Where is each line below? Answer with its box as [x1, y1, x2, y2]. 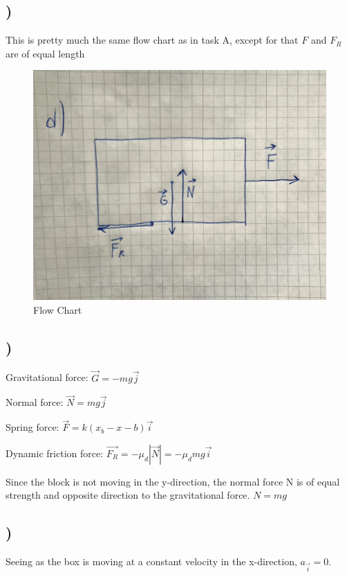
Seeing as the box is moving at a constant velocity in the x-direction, [6, 554, 297, 569]
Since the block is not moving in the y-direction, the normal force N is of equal [6, 474, 340, 488]
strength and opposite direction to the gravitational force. [6, 488, 250, 502]
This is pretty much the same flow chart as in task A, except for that [6, 33, 299, 47]
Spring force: [6, 420, 59, 434]
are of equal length [6, 46, 85, 60]
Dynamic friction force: [6, 445, 104, 460]
